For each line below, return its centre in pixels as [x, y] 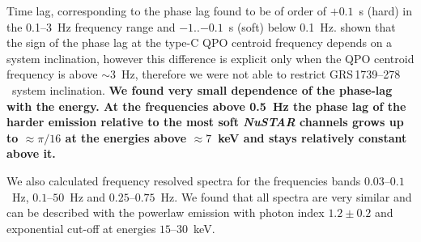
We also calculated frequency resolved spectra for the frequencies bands [184, 180]
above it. [31, 153]
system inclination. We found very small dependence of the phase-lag [202, 89]
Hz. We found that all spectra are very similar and [286, 196]
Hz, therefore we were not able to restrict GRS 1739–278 [261, 74]
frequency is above [52, 74]
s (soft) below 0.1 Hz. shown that [312, 26]
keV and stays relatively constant [313, 137]
